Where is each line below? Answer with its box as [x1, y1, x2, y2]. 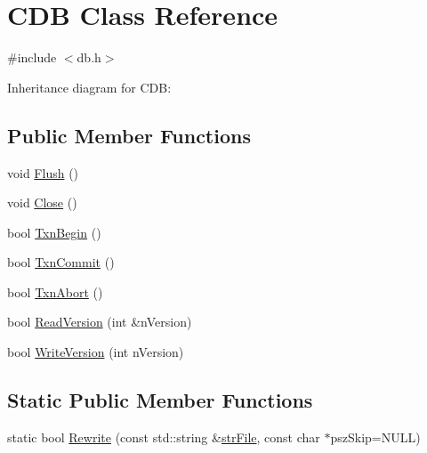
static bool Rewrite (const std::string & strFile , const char [7, 427, 320, 446]
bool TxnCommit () [7, 253, 115, 271]
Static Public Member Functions [7, 386, 313, 414]
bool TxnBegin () [7, 222, 101, 241]
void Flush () [7, 163, 79, 182]
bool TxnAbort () [7, 282, 103, 301]
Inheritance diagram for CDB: [7, 77, 172, 96]
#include [7, 48, 57, 67]
